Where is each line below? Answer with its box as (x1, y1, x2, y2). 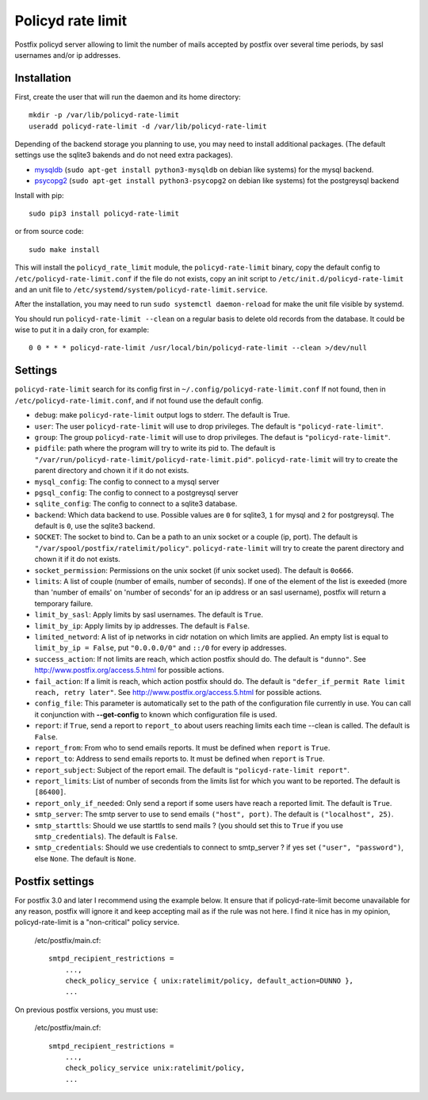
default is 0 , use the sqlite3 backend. (34, 521, 155, 531)
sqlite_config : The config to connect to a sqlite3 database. (34, 499, 238, 509)
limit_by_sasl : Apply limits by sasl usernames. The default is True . (34, 610, 263, 620)
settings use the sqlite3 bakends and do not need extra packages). (14, 151, 233, 160)
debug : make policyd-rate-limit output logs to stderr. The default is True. (34, 411, 290, 420)
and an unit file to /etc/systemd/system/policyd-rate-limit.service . (14, 285, 268, 294)
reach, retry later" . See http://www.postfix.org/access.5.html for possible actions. (34, 687, 323, 697)
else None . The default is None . (34, 854, 136, 863)
